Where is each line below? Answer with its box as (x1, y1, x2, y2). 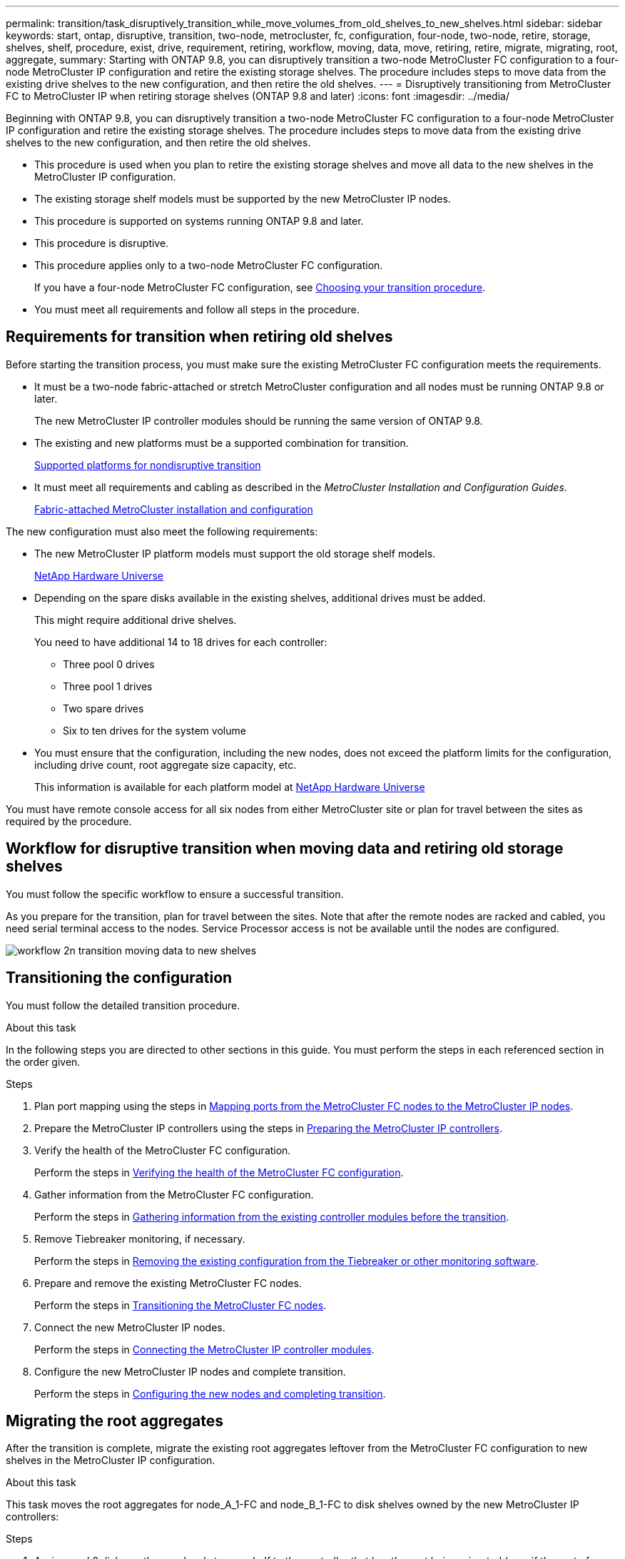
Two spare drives (63, 702, 144, 715)
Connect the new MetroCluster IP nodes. (34, 1321, 225, 1333)
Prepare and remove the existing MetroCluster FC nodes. (34, 1276, 302, 1289)
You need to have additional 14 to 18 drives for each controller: (34, 635, 327, 648)
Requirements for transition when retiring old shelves (6, 328, 393, 346)
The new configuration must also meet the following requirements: (6, 525, 318, 538)
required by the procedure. (6, 814, 132, 827)
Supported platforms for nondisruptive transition (34, 458, 261, 471)
